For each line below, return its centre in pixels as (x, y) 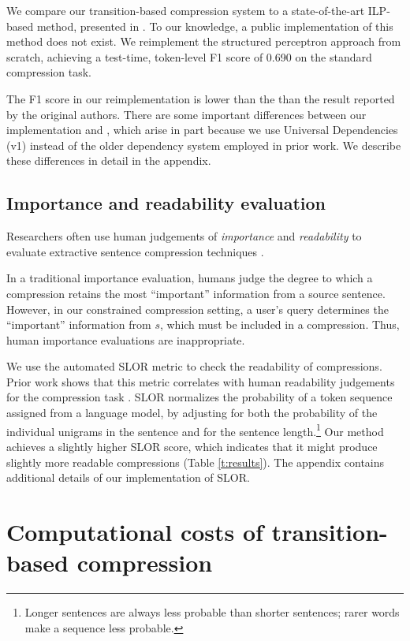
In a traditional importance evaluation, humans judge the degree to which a (190, 278)
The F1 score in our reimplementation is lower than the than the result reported (201, 98)
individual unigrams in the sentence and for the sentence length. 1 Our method (195, 430)
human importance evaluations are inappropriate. (126, 339)
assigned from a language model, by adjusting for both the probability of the (192, 413)
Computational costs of (135, 531)
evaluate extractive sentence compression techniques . (135, 251)
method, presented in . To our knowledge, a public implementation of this (215, 26)
